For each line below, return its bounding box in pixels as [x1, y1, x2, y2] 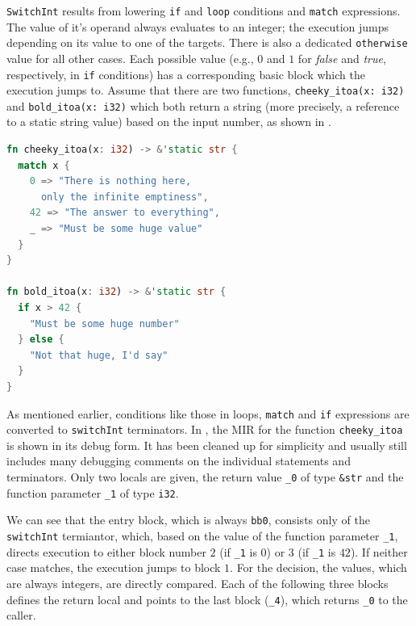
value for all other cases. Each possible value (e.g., [6, 49, 254, 66]
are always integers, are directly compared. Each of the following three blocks [6, 574, 389, 591]
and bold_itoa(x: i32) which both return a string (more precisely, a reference [6, 97, 400, 114]
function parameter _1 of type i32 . [6, 484, 179, 501]
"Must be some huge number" [29, 317, 180, 330]
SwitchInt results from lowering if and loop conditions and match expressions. [6, 2, 401, 19]
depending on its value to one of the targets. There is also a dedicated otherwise [6, 34, 408, 51]
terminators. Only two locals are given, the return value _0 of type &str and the [6, 468, 404, 485]
